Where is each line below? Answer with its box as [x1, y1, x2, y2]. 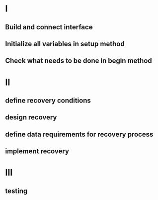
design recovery [5, 113, 57, 122]
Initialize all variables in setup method [5, 39, 125, 48]
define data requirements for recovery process [5, 130, 154, 138]
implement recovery [5, 147, 70, 156]
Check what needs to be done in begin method [5, 57, 153, 65]
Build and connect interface [5, 23, 93, 31]
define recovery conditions [5, 96, 91, 104]
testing [5, 187, 28, 195]
